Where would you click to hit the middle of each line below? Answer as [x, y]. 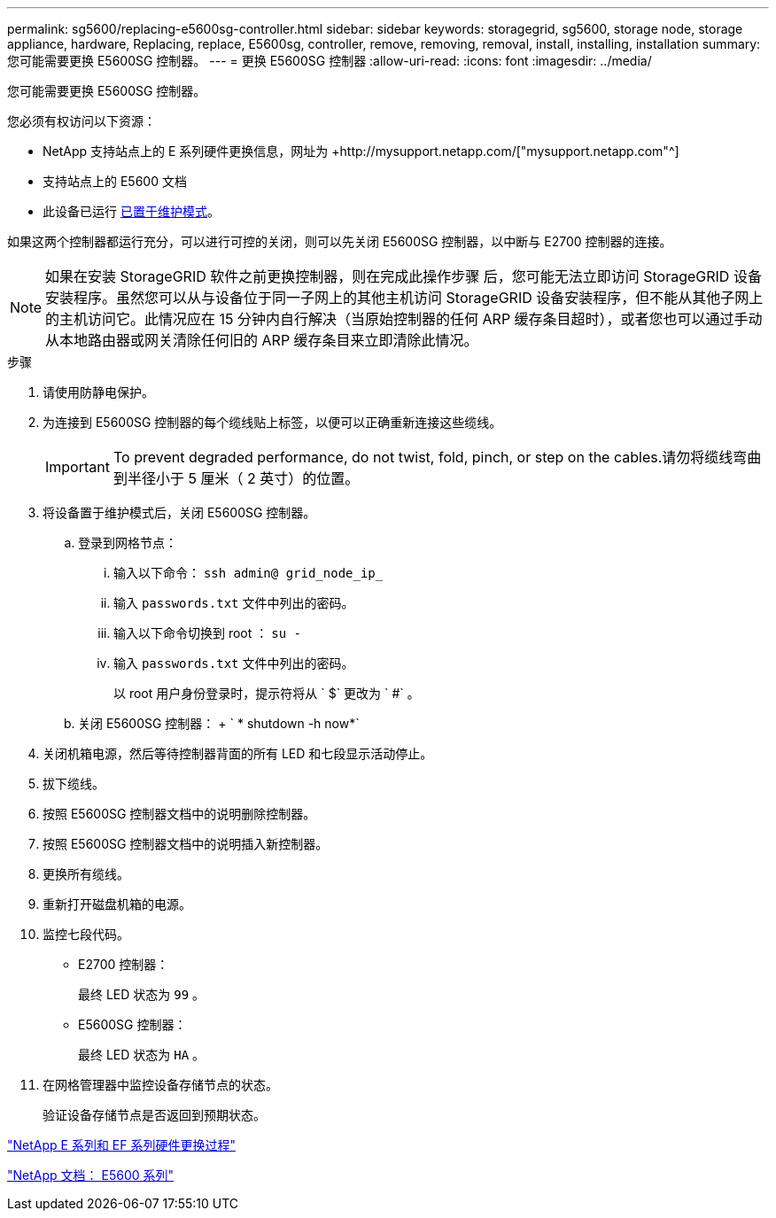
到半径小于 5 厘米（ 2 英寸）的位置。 [236, 478]
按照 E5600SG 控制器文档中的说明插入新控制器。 [186, 844]
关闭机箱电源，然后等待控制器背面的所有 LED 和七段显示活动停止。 [238, 753]
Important [78, 467]
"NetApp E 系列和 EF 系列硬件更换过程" [121, 1145]
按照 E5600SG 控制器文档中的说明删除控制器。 [179, 814]
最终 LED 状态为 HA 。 [142, 1055]
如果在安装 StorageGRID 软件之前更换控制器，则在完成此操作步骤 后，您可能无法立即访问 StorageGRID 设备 [404, 276]
